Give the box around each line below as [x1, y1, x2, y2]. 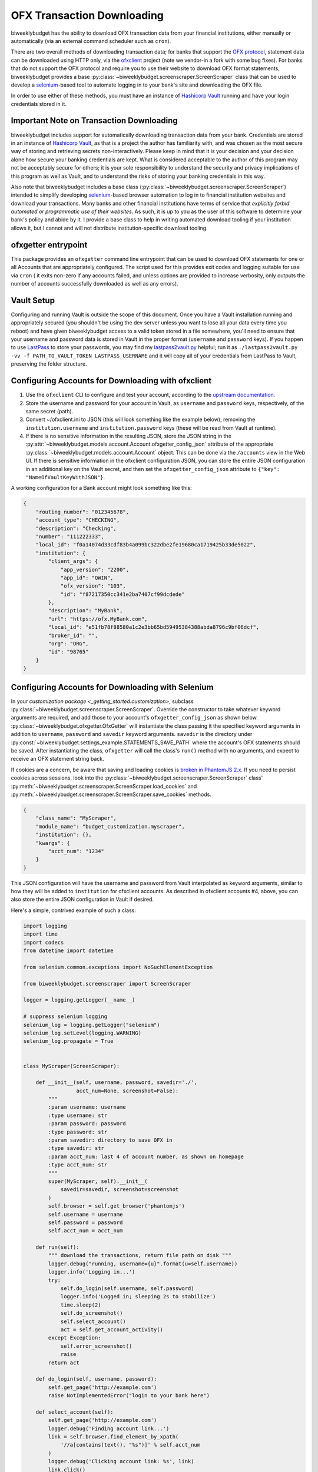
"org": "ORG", [48, 641, 89, 647]
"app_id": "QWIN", [60, 574, 114, 581]
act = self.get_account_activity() [60, 1327, 163, 1333]
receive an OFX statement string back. [11, 755, 104, 762]
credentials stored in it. [11, 100, 67, 107]
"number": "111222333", [35, 533, 104, 540]
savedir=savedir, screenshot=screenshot [60, 1186, 179, 1193]
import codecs [23, 939, 64, 946]
